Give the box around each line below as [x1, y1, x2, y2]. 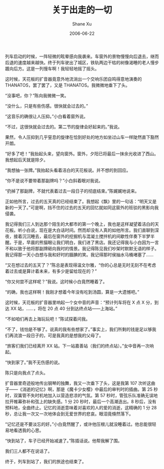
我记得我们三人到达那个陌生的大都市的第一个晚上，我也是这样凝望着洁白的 [5, 221, 155, 227]
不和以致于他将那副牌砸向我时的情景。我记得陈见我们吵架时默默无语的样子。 [5, 245, 159, 251]
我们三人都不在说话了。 [5, 448, 52, 454]
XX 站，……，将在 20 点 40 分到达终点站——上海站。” [10, 305, 118, 311]
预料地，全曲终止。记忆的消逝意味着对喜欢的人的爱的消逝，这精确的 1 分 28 [5, 404, 157, 410]
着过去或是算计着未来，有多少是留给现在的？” [5, 268, 97, 274]
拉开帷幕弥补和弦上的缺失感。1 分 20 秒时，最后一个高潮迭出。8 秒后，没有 [5, 399, 157, 404]
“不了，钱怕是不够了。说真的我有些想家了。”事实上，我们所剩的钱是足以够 [5, 326, 152, 332]
